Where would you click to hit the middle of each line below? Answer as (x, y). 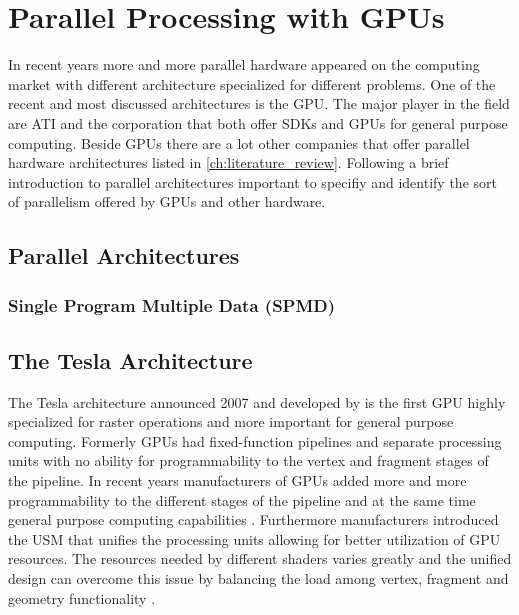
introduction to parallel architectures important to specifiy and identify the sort (252, 181)
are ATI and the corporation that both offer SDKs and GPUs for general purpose (258, 122)
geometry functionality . (82, 597)
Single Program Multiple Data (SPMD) (172, 304)
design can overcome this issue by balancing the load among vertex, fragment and (258, 578)
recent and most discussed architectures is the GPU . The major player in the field (259, 103)
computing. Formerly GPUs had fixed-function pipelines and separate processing (255, 440)
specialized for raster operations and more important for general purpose (231, 421)
